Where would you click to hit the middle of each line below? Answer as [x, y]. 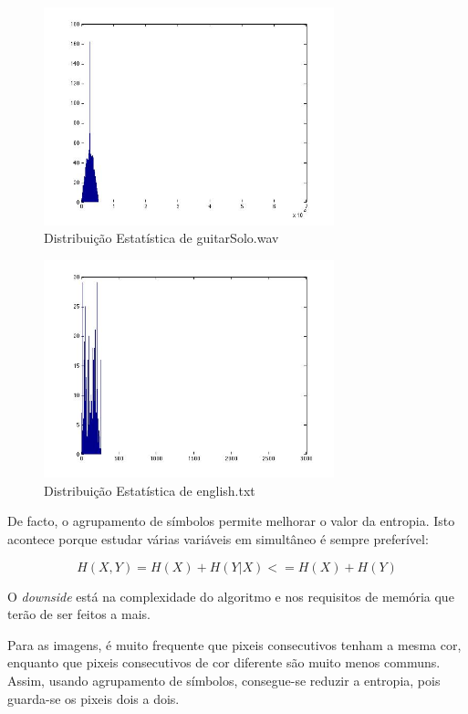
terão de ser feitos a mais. [79, 614]
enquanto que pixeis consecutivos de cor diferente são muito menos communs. [224, 662]
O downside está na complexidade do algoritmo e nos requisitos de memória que [231, 596]
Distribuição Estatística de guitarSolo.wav [161, 238]
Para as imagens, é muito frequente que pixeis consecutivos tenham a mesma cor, [234, 644]
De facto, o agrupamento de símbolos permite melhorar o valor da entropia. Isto [231, 521]
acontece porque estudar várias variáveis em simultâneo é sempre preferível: [218, 538]
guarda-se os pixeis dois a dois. [94, 698]
